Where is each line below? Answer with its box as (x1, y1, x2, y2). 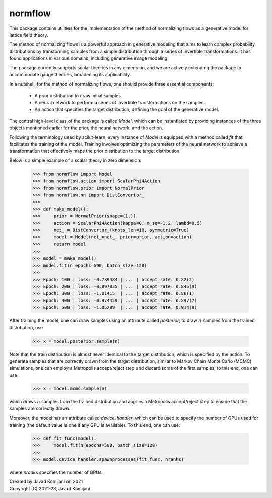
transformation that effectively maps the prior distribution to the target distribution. (9, 148, 181, 154)
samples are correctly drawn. (9, 405, 71, 412)
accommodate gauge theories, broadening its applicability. (9, 71, 131, 77)
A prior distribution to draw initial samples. (34, 92, 122, 98)
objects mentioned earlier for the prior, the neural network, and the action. (9, 125, 163, 131)
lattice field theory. (9, 32, 48, 38)
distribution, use (9, 324, 43, 330)
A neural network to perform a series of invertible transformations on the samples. (34, 100, 206, 106)
